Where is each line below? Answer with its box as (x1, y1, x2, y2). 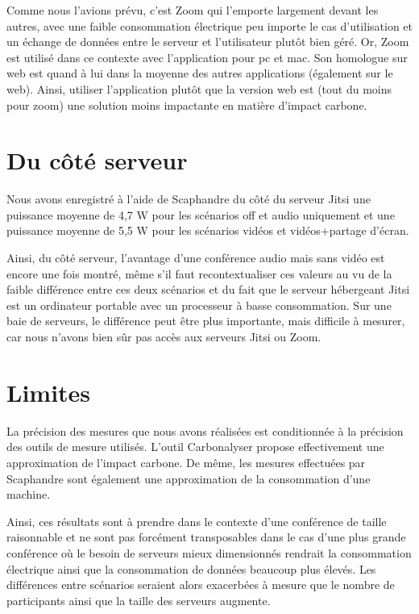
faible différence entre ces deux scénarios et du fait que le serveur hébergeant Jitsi (6, 281, 410, 298)
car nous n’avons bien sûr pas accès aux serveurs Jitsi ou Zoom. (6, 328, 322, 345)
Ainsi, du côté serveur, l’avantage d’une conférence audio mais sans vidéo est (6, 249, 385, 266)
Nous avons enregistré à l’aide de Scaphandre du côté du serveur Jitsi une (6, 190, 371, 207)
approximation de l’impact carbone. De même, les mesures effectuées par (6, 453, 366, 470)
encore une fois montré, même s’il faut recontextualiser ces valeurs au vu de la (6, 265, 392, 282)
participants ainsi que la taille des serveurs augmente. (6, 591, 271, 608)
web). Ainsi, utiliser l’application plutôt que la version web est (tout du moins (6, 80, 392, 97)
